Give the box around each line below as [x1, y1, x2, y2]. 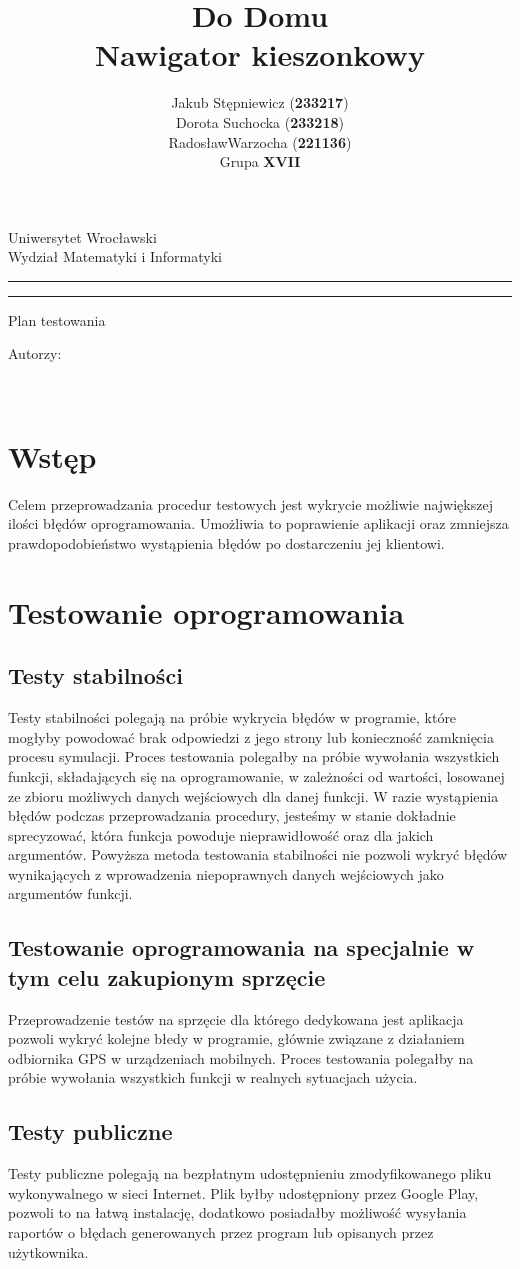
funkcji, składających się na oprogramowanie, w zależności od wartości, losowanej [8, 765, 505, 786]
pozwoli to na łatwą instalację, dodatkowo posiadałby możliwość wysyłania [8, 1202, 467, 1223]
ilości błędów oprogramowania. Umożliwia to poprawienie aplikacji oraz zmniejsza [8, 513, 509, 534]
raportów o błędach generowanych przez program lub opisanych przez [8, 1222, 434, 1243]
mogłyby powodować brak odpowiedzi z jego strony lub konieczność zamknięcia [8, 726, 494, 747]
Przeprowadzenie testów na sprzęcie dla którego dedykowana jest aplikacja [8, 1008, 464, 1029]
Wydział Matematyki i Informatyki [8, 246, 222, 267]
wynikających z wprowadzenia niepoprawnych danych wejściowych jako [8, 863, 444, 884]
